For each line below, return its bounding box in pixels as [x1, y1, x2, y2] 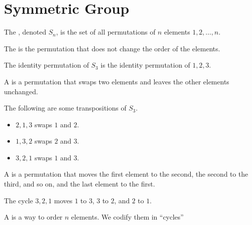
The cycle [4, 195, 33, 205]
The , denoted [4, 27, 46, 37]
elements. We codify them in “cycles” [71, 212, 184, 222]
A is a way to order [4, 212, 63, 222]
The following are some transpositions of [4, 103, 126, 113]
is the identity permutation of [100, 60, 190, 70]
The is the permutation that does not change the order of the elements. [4, 43, 220, 53]
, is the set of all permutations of [56, 27, 156, 37]
